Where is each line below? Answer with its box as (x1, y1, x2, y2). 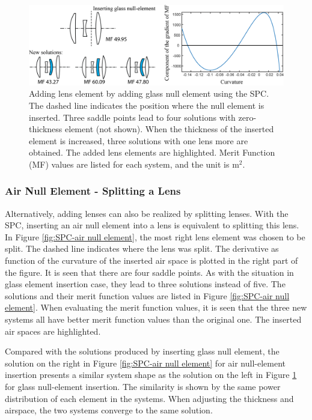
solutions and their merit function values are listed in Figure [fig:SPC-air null (5, 289, 290, 302)
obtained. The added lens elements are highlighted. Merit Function (29, 146, 275, 159)
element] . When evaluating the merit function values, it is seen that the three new (5, 301, 307, 314)
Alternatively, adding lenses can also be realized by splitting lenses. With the (5, 207, 289, 219)
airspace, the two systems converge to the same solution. (5, 404, 213, 416)
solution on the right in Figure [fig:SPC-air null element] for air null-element (5, 356, 286, 369)
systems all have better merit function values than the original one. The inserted (5, 313, 302, 326)
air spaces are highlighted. (5, 324, 101, 337)
